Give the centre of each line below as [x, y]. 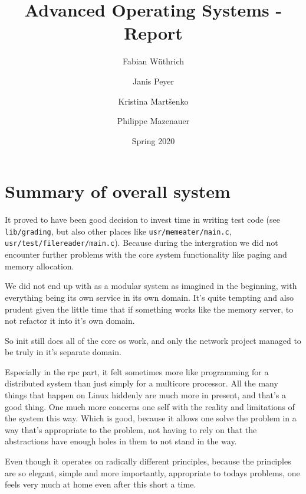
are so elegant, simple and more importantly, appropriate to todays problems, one [152, 472]
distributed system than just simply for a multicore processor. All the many [142, 383]
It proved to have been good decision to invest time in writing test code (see [142, 220]
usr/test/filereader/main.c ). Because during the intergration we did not [142, 243]
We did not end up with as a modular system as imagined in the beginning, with [151, 286]
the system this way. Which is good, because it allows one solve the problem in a [151, 418]
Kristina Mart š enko [153, 101]
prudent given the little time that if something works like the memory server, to [149, 309]
